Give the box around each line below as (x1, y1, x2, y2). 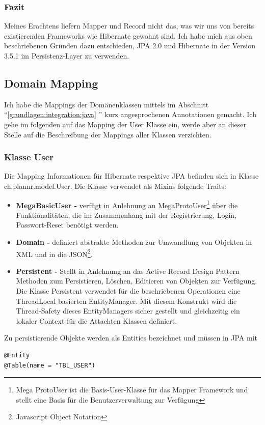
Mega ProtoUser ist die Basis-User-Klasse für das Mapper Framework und (16, 384, 248, 395)
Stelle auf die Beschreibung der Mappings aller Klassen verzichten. (4, 129, 211, 139)
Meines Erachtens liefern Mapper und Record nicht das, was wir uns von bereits (4, 20, 254, 31)
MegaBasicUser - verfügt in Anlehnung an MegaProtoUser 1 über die (16, 198, 238, 210)
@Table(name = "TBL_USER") (4, 361, 95, 369)
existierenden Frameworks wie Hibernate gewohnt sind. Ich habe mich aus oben (4, 30, 252, 41)
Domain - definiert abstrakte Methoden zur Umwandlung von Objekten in (16, 237, 252, 247)
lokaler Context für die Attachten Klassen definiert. (16, 315, 177, 326)
